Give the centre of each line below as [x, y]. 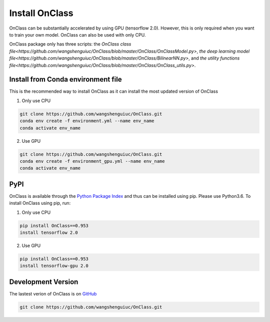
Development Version [44, 282]
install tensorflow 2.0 [49, 232]
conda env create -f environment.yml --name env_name [87, 121]
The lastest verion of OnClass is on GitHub [53, 293]
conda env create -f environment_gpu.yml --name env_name [92, 161]
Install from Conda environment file [65, 79]
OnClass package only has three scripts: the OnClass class [70, 44]
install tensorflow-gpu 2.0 [54, 266]
